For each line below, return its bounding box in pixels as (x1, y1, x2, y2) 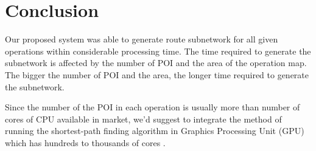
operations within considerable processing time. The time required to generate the (5, 44, 311, 57)
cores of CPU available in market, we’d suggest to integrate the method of (5, 112, 282, 125)
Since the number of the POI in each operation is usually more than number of (5, 101, 300, 113)
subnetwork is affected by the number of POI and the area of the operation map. (5, 56, 307, 69)
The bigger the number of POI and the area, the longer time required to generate (5, 68, 309, 81)
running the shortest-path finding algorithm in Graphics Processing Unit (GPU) (5, 124, 304, 137)
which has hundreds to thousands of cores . (5, 136, 166, 149)
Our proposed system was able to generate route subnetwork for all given (5, 33, 278, 45)
